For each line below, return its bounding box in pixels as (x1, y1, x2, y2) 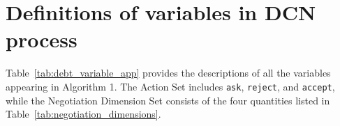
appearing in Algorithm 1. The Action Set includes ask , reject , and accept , (6, 79, 335, 93)
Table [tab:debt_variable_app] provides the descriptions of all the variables (6, 65, 331, 80)
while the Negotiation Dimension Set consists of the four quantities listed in (6, 93, 330, 107)
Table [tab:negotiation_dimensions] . (6, 107, 161, 121)
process (6, 25, 77, 54)
